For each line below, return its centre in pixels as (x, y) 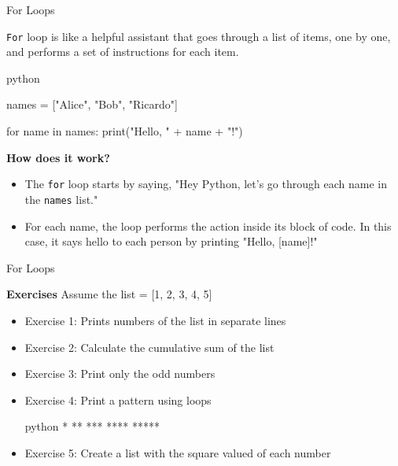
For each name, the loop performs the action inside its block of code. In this (208, 226)
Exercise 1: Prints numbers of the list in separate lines (155, 320)
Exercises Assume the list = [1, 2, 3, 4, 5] (109, 294)
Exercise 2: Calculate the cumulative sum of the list (149, 347)
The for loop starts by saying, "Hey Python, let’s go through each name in (206, 184)
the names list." (61, 199)
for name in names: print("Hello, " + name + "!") (125, 131)
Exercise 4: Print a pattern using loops (118, 399)
